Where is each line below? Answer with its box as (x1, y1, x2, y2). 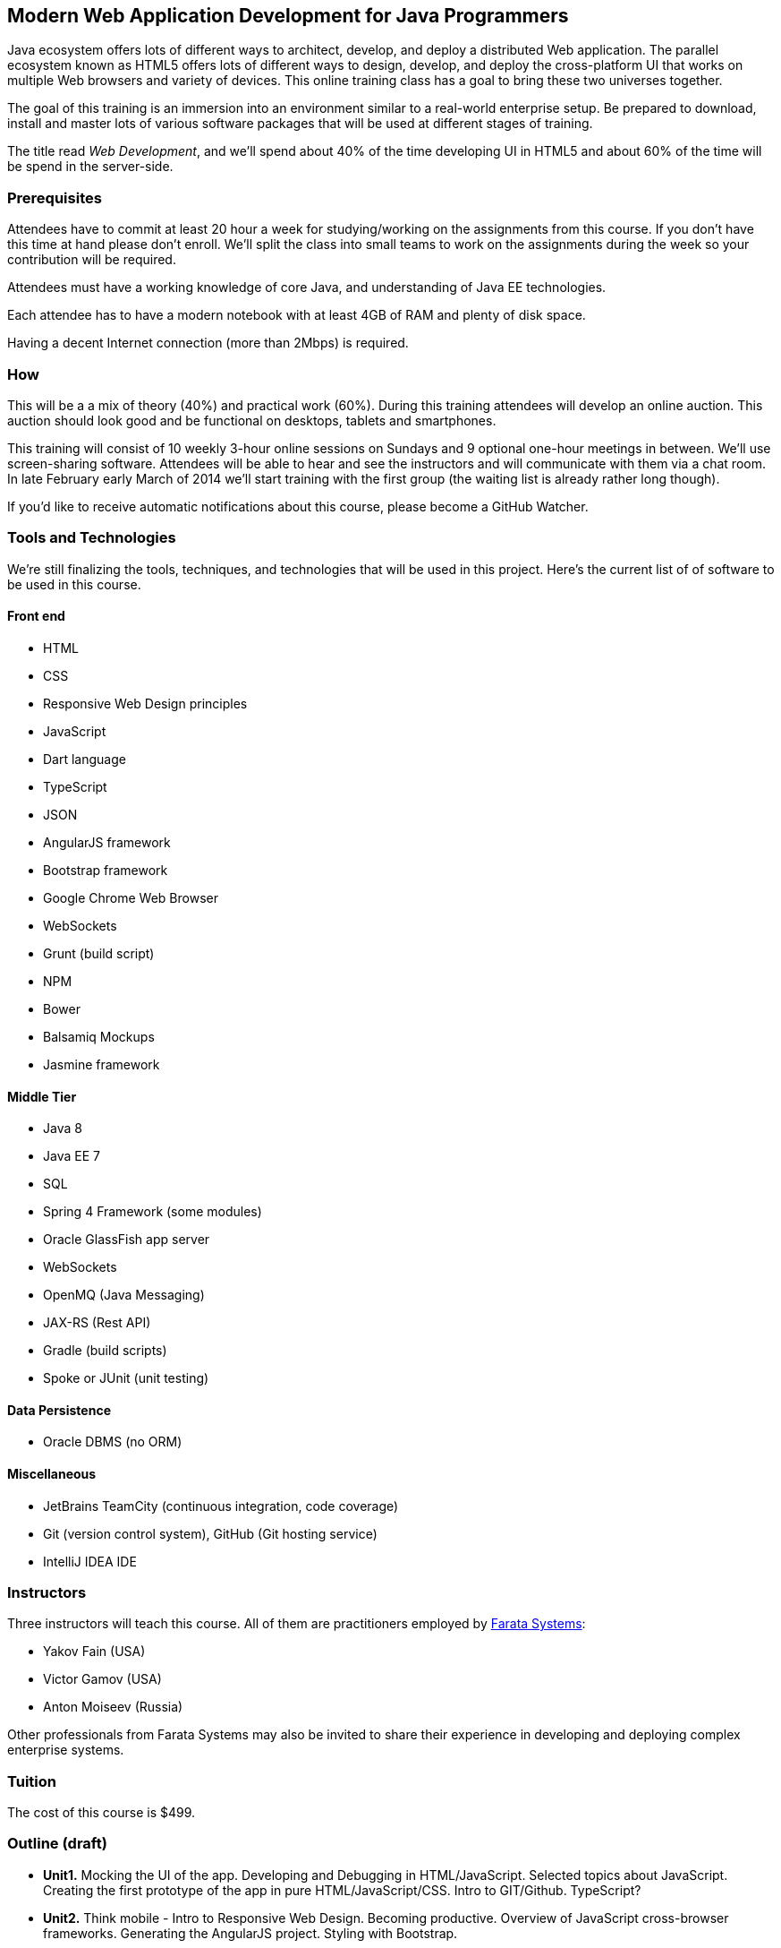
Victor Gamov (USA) (43, 1671, 162, 1687)
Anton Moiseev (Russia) (43, 1699, 183, 1715)
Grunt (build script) (43, 945, 155, 961)
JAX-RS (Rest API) (43, 1315, 151, 1331)
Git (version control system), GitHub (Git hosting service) (43, 1525, 378, 1541)
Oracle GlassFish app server (43, 1231, 210, 1248)
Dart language (43, 751, 126, 767)
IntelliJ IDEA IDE (43, 1553, 137, 1569)
